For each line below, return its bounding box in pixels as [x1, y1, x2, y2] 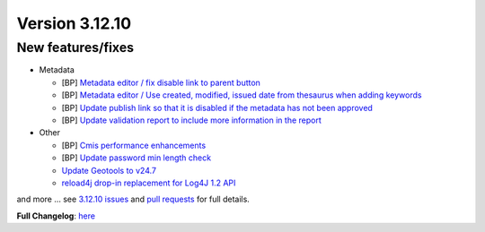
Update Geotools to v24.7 [61, 165, 157, 176]
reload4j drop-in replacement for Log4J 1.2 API [61, 177, 236, 188]
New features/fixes [16, 39, 135, 56]
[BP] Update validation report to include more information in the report [61, 115, 322, 125]
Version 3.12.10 [16, 13, 132, 33]
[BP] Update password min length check [61, 152, 211, 163]
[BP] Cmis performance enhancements [61, 140, 207, 150]
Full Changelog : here [16, 211, 96, 221]
